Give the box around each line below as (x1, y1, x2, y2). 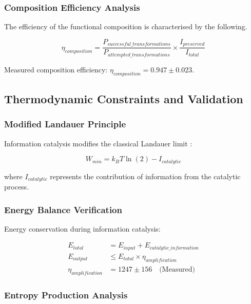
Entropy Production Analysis (4, 288, 128, 301)
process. (4, 181, 29, 192)
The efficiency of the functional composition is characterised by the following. (4, 21, 247, 32)
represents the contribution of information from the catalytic (50, 170, 241, 181)
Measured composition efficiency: (4, 64, 108, 74)
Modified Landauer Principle (4, 118, 126, 130)
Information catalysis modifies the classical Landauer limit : (4, 138, 192, 148)
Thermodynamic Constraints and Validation (4, 90, 243, 106)
